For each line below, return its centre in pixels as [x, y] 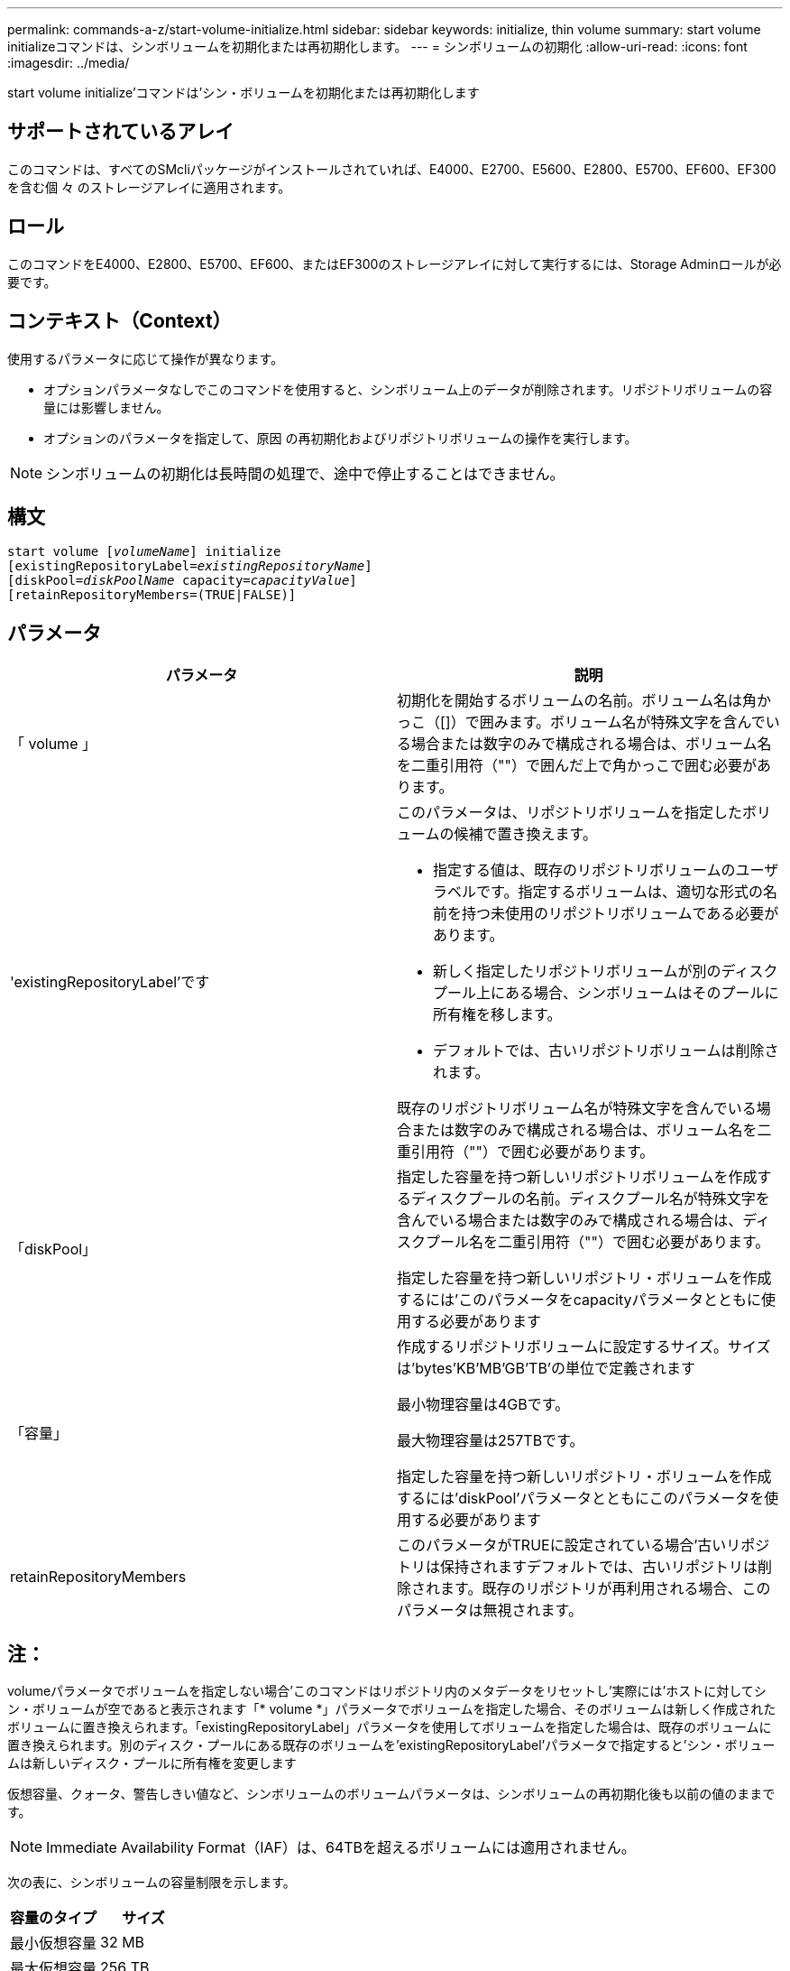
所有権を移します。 [497, 1015]
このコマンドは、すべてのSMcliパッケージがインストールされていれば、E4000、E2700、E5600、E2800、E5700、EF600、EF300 [392, 169]
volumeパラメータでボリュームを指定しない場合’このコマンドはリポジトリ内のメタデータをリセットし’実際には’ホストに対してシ [387, 1691]
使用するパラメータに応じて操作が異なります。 [146, 358]
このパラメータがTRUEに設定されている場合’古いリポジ [583, 1545]
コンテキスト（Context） [119, 321]
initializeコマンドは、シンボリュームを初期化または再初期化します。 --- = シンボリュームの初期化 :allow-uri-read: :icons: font [377, 46]
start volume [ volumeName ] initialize [144, 552]
